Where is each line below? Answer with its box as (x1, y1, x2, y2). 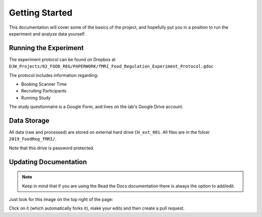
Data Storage (9, 117, 49, 125)
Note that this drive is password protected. (9, 145, 95, 151)
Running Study (21, 95, 51, 101)
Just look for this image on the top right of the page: (9, 197, 114, 202)
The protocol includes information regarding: (9, 72, 98, 78)
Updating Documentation (9, 158, 87, 166)
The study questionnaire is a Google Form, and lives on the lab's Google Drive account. (9, 104, 183, 109)
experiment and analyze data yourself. (9, 31, 86, 36)
